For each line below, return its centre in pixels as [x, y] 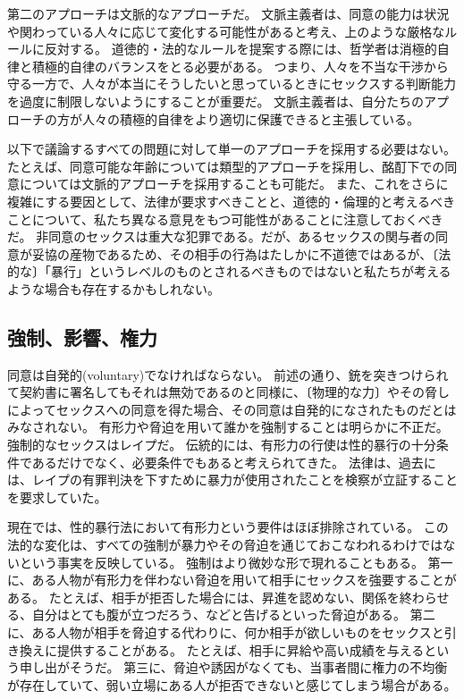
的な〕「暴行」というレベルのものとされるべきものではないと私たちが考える [229, 271]
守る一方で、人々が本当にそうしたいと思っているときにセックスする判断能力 [232, 84]
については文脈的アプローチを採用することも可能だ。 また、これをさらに [234, 184]
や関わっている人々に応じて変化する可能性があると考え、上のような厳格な [226, 31]
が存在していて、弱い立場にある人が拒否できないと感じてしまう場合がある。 [232, 684]
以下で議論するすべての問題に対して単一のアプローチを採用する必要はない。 [232, 149]
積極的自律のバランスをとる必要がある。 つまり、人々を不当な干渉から [240, 66]
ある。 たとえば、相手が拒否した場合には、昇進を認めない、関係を [203, 597]
